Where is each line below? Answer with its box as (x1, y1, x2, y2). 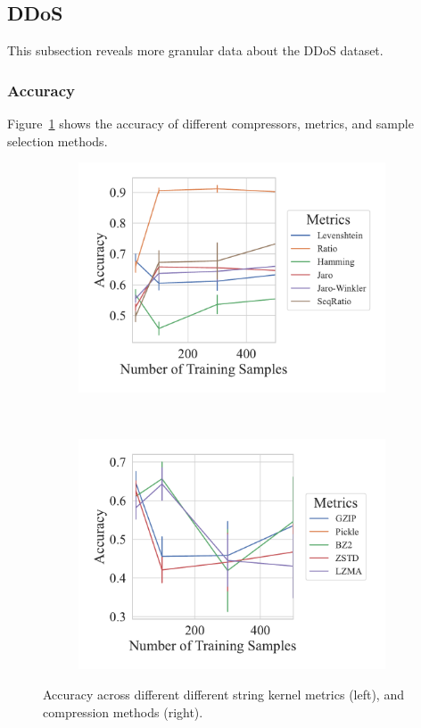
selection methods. (7, 131, 108, 150)
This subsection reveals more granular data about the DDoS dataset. (7, 41, 384, 60)
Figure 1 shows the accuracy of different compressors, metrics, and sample (7, 114, 414, 133)
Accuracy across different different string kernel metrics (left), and (43, 684, 404, 703)
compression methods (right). (43, 702, 203, 721)
